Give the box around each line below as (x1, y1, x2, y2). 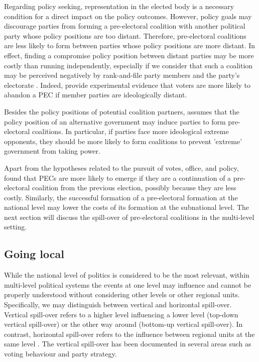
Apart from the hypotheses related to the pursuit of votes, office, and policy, (4, 162, 239, 173)
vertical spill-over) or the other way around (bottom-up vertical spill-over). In (4, 319, 243, 329)
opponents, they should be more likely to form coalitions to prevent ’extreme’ (4, 136, 242, 146)
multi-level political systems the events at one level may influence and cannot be (4, 279, 251, 290)
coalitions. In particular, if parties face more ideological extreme (32, 126, 229, 137)
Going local (4, 246, 64, 262)
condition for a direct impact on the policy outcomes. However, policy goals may (4, 11, 252, 21)
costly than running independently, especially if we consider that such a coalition (4, 60, 253, 70)
